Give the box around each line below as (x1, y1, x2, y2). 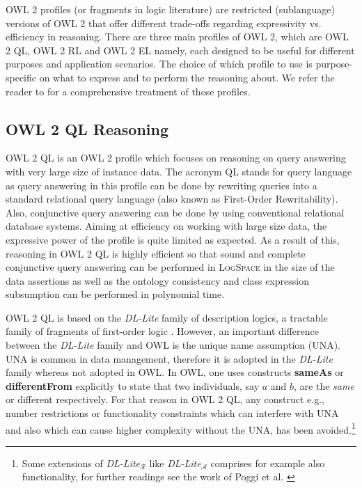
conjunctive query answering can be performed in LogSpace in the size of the (6, 260, 335, 274)
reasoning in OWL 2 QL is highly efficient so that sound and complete (6, 246, 306, 260)
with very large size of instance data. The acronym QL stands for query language (6, 164, 352, 178)
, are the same (294, 378, 354, 393)
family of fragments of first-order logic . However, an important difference (6, 324, 319, 338)
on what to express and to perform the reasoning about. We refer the (39, 70, 335, 84)
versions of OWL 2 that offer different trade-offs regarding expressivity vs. (6, 15, 322, 30)
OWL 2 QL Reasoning (6, 118, 169, 139)
